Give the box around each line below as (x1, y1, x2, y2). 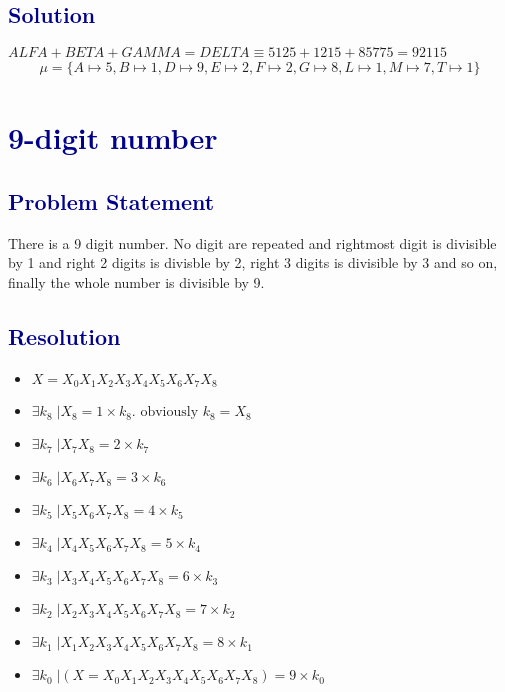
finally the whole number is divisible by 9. (8, 272, 265, 292)
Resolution (8, 320, 121, 351)
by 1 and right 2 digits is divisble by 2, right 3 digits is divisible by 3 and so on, (8, 252, 498, 273)
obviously (140, 405, 199, 420)
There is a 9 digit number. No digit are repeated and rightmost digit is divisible (8, 232, 497, 253)
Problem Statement (8, 186, 215, 216)
